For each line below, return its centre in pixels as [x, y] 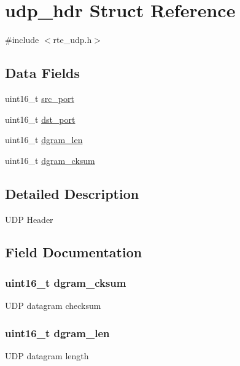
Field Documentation [74, 252]
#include [22, 40]
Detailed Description [72, 193]
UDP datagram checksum [53, 306]
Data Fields [43, 73]
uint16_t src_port [40, 98]
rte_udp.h [72, 40]
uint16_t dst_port [40, 119]
